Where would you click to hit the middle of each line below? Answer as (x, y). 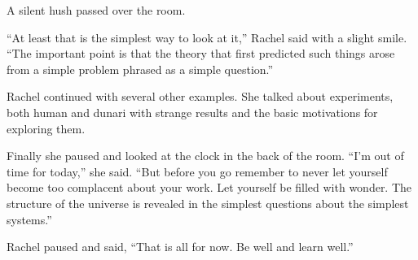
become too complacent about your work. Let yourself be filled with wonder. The (209, 187)
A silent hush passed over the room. (96, 10)
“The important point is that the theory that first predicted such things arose (201, 53)
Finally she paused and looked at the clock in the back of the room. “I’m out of (205, 156)
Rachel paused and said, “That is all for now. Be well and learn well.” (180, 247)
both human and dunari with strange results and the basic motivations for (192, 112)
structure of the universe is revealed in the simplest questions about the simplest (208, 203)
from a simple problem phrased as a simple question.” (140, 69)
